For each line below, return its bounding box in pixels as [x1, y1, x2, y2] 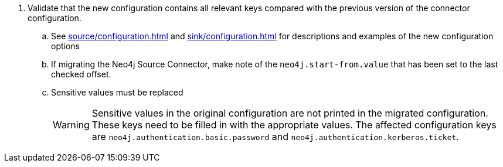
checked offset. [51, 69, 111, 79]
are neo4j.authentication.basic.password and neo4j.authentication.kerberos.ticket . [91, 131, 459, 142]
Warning [53, 119, 90, 131]
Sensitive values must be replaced [51, 87, 183, 97]
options [51, 41, 80, 51]
